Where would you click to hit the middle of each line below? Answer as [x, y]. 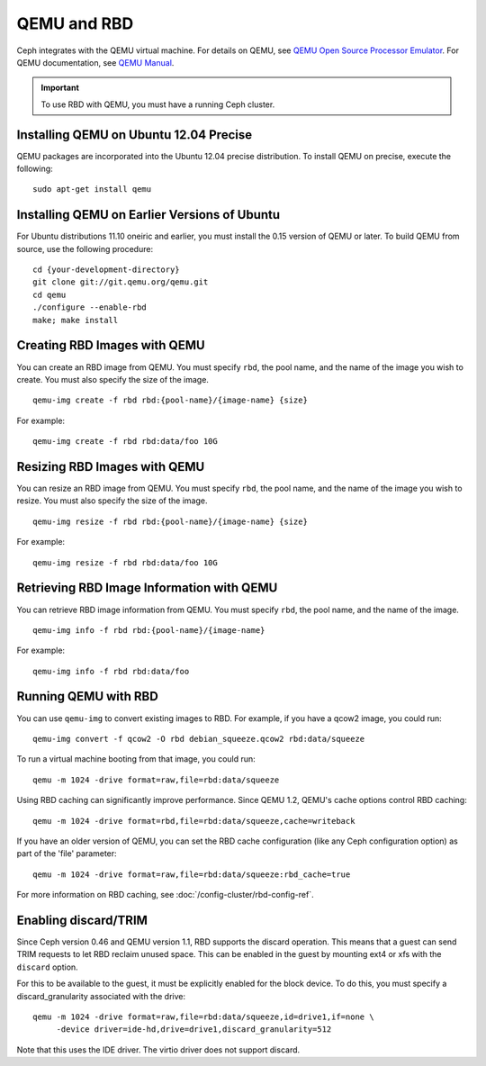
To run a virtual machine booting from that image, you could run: [136, 759]
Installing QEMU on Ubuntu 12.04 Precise [134, 135]
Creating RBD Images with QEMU [111, 345]
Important [60, 88]
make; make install [76, 320]
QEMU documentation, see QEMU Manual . [95, 62]
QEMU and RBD [75, 23]
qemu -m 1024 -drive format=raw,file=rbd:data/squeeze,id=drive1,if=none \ [203, 1016]
